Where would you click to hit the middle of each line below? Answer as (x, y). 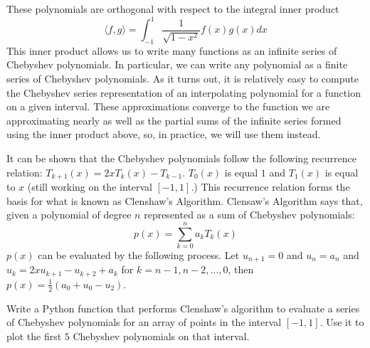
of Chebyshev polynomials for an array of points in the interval (144, 322)
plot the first (34, 336)
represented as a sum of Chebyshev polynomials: (249, 215)
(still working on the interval (90, 187)
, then (241, 269)
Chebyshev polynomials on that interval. (161, 336)
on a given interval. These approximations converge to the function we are (168, 106)
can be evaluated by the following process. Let (139, 255)
